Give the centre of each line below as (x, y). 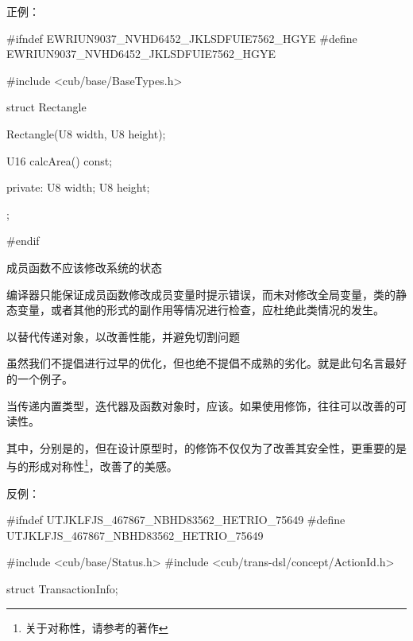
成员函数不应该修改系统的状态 (84, 267)
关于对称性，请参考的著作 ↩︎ (96, 627)
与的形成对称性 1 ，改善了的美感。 (92, 465)
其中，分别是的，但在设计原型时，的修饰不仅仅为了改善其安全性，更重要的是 (206, 447)
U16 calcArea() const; (60, 160)
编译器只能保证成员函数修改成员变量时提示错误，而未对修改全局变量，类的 (201, 294)
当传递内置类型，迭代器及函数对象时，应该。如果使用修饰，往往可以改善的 (201, 405)
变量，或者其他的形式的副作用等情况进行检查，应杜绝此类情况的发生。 (201, 310)
